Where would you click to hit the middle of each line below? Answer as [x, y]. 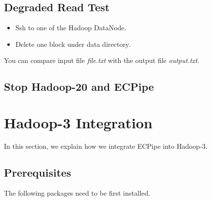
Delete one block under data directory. [73, 44]
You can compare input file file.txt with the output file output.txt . [102, 60]
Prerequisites [38, 172]
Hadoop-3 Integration [78, 122]
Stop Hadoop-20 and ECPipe [79, 87]
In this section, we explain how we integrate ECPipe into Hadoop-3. [106, 146]
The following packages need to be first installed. [77, 192]
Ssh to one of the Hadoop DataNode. [71, 28]
